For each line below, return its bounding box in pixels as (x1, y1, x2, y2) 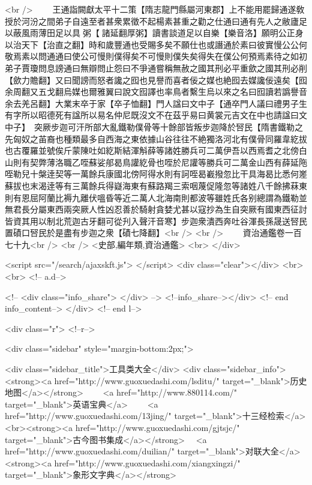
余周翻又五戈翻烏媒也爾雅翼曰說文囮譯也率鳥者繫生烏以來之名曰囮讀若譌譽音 (5, 85, 307, 98)
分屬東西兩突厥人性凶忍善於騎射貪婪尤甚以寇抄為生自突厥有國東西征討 (29, 203, 307, 215)
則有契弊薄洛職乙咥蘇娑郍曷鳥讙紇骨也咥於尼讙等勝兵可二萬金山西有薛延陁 (13, 155, 307, 168)
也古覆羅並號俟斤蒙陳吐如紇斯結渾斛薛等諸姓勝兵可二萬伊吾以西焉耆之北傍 (5, 144, 299, 157)
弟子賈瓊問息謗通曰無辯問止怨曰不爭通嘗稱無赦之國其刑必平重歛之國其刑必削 (5, 61, 307, 74)
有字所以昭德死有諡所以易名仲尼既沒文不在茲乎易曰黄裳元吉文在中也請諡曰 (5, 109, 299, 121)
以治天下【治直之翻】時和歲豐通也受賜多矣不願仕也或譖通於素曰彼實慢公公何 (5, 38, 307, 50)
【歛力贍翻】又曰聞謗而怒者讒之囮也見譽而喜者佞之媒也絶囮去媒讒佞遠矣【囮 (5, 73, 307, 86)
